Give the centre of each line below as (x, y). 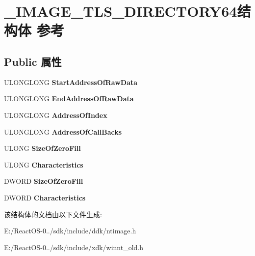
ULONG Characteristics (44, 164)
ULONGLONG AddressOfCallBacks (63, 131)
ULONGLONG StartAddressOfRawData (71, 82)
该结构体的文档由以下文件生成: (53, 214)
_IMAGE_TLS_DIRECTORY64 (121, 11)
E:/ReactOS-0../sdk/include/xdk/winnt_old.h (74, 247)
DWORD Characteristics (45, 197)
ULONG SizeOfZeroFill (42, 148)
